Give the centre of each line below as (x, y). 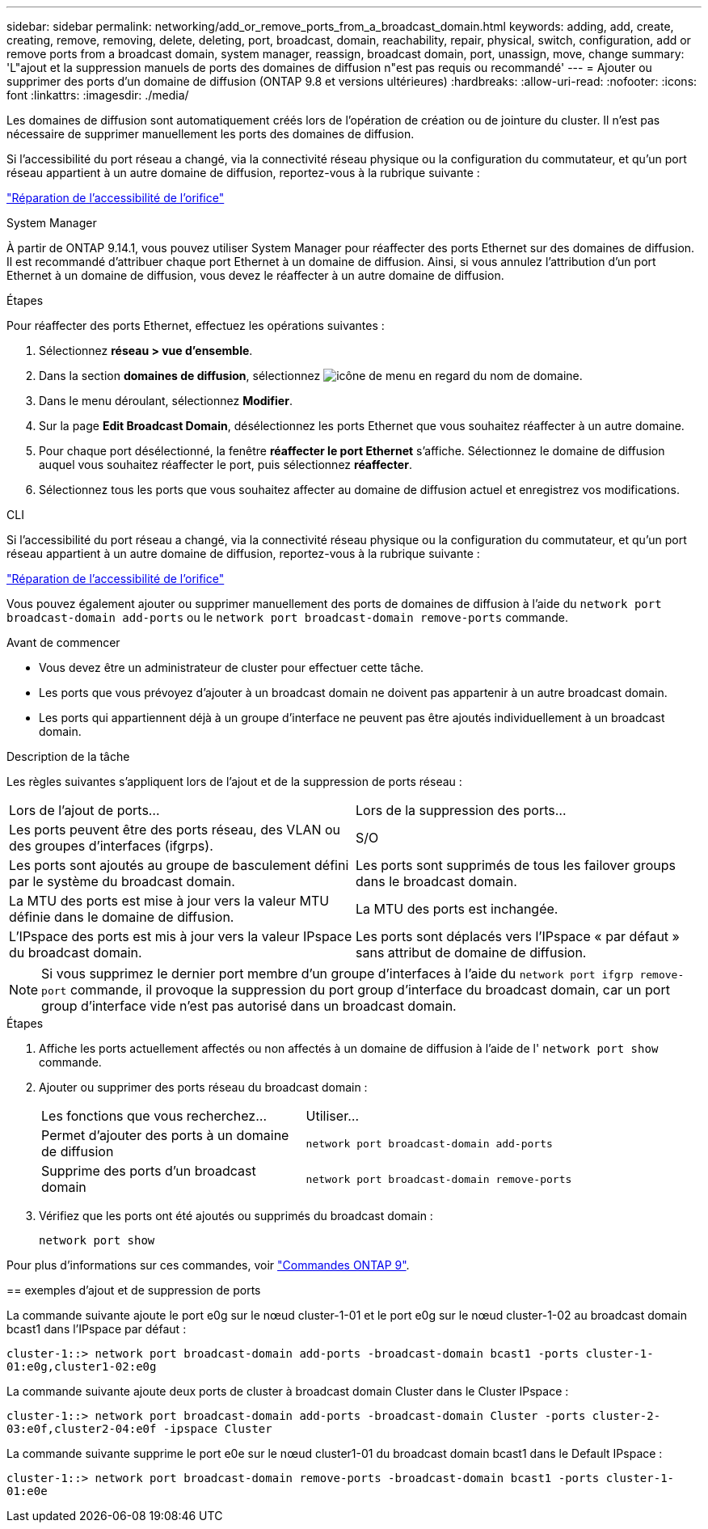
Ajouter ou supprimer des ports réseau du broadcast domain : (203, 1087)
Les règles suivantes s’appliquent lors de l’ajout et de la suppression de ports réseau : (234, 781)
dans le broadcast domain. (436, 881)
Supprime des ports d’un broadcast (149, 1171)
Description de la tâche (68, 756)
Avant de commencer (63, 642)
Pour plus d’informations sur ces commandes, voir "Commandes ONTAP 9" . (208, 1265)
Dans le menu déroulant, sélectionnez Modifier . (166, 401)
